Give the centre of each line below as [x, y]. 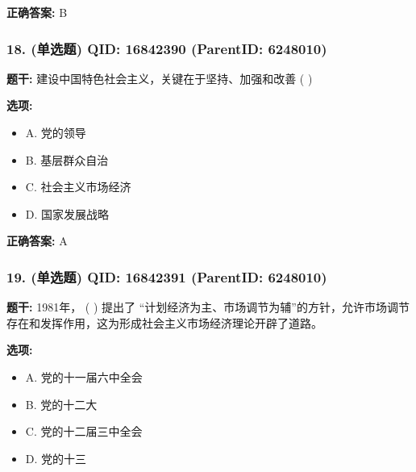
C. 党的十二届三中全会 [84, 431]
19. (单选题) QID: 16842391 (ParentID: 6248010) [167, 276]
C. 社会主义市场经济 [78, 187]
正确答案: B [37, 12]
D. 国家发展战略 [67, 213]
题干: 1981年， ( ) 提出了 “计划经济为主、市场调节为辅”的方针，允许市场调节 [208, 307]
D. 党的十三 [56, 458]
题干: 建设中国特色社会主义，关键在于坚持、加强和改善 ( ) [160, 78]
